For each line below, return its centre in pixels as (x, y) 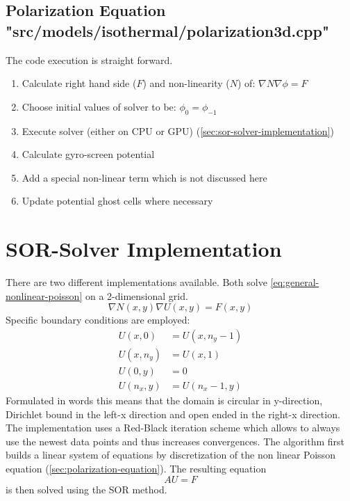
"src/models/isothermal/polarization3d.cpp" (167, 30)
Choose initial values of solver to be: (99, 106)
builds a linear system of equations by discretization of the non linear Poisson (170, 455)
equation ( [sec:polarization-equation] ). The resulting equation (136, 468)
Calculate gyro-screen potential (88, 154)
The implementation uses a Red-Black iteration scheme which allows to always (173, 428)
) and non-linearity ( (186, 83)
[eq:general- (295, 282)
